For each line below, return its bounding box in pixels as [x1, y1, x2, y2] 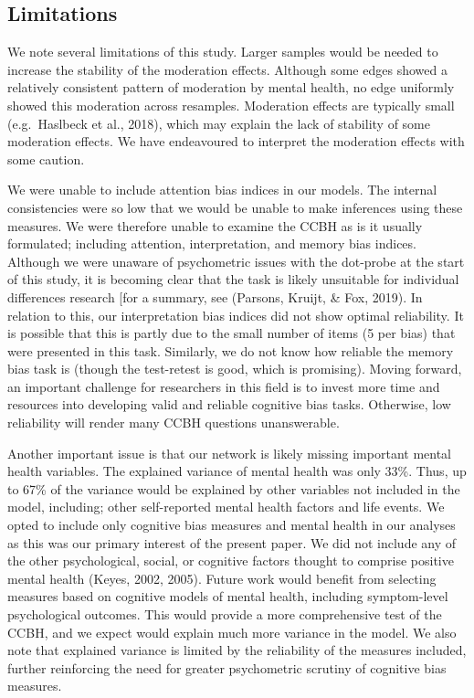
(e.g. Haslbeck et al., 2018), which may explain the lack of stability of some [7, 113, 430, 132]
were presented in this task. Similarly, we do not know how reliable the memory [7, 341, 454, 360]
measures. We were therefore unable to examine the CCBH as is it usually [7, 216, 423, 235]
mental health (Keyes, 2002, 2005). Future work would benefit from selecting [7, 568, 437, 587]
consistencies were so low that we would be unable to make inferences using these [7, 197, 463, 217]
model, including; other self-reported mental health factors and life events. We [7, 497, 445, 516]
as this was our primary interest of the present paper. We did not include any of [7, 533, 457, 552]
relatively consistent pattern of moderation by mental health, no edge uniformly [7, 78, 455, 97]
